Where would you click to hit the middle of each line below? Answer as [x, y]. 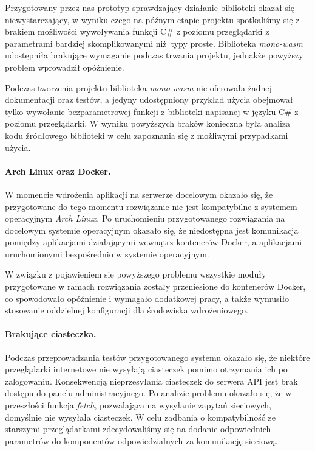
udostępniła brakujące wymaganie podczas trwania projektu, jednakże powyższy [154, 55]
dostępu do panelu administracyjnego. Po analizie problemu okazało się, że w [148, 393]
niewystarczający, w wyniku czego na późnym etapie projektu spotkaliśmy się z [152, 19]
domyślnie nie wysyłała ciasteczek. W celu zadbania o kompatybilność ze [140, 417]
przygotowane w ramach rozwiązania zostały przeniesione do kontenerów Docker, [155, 286]
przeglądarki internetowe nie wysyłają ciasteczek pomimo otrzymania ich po [146, 369]
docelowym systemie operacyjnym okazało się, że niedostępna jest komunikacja [152, 230]
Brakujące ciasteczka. [51, 334]
